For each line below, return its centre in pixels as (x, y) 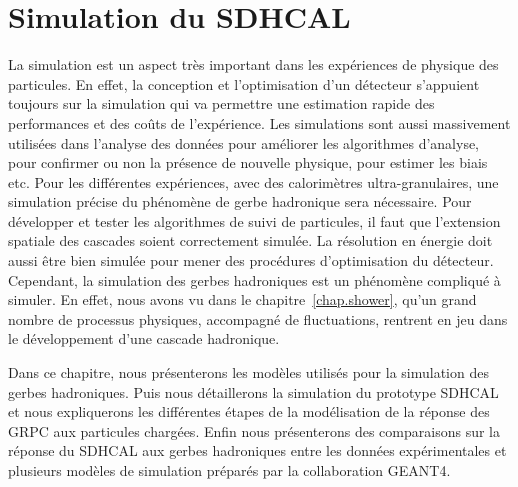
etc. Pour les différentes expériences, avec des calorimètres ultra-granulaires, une (253, 181)
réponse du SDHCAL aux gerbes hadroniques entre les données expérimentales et (257, 450)
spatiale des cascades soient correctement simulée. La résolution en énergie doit (250, 240)
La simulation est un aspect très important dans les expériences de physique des (253, 64)
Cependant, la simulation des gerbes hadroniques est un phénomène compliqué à (254, 279)
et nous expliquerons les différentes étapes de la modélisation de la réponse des (249, 411)
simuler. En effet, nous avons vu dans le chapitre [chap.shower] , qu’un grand (242, 299)
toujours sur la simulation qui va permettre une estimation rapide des (221, 103)
